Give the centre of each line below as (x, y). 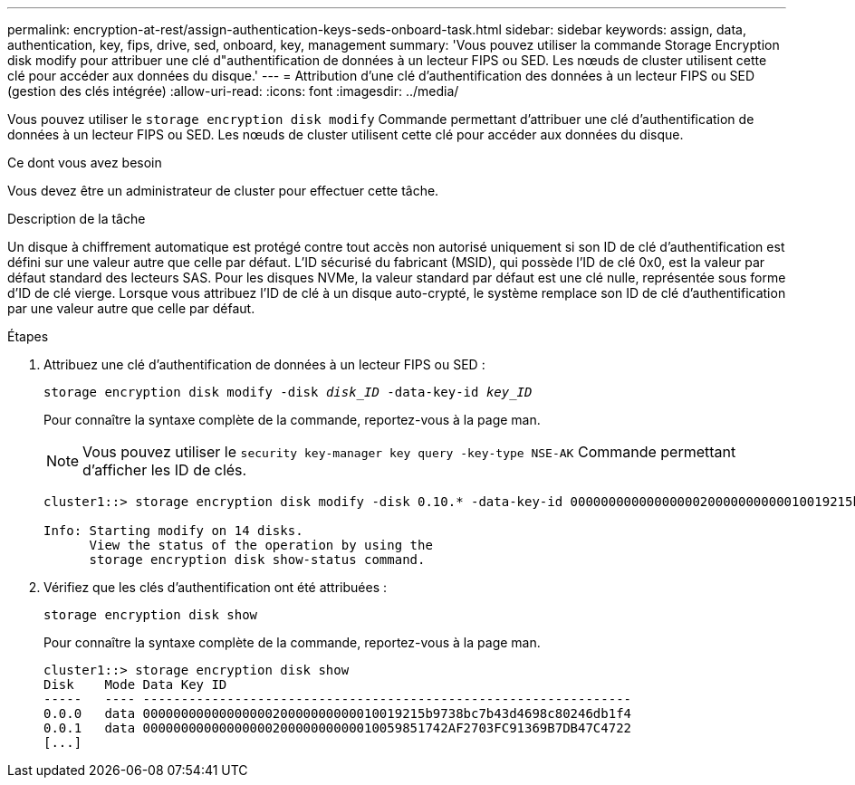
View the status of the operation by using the (261, 545)
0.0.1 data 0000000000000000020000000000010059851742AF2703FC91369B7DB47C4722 (338, 728)
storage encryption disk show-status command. (257, 560)
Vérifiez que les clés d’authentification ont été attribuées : (216, 587)
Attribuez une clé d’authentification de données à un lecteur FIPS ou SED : (264, 364)
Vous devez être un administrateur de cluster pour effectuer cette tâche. (223, 191)
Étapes (28, 336)
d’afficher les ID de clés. (165, 470)
